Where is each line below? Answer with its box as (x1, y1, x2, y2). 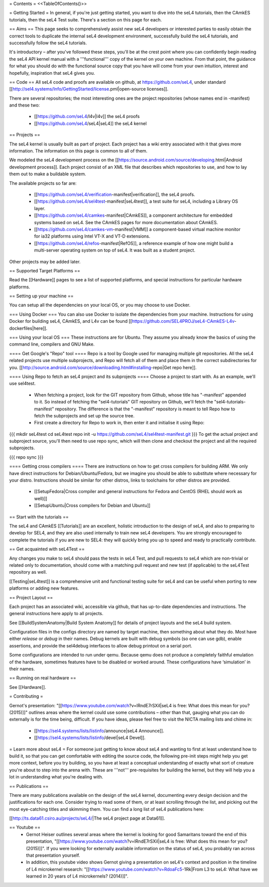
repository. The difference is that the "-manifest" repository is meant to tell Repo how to (55, 406, 235, 412)
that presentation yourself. (26, 852, 80, 859)
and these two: (9, 102, 40, 108)
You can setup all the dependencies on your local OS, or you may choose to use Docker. (9, 302, 191, 308)
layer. (34, 205, 46, 211)
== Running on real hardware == (9, 675, 77, 681)
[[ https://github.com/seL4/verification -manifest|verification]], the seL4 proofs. (34, 191, 195, 197)
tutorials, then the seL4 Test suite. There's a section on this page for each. (9, 16, 162, 22)
